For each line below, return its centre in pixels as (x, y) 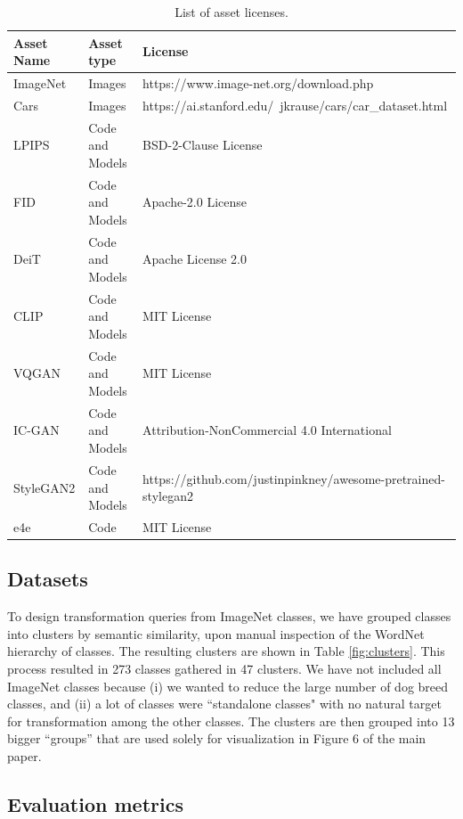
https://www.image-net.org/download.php (258, 83)
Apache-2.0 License (195, 202)
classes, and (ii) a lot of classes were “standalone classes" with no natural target (224, 704)
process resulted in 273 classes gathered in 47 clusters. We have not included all (224, 669)
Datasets (48, 579)
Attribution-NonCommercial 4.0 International (267, 430)
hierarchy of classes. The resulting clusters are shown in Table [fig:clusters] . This (226, 651)
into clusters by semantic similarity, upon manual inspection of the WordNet (216, 633)
